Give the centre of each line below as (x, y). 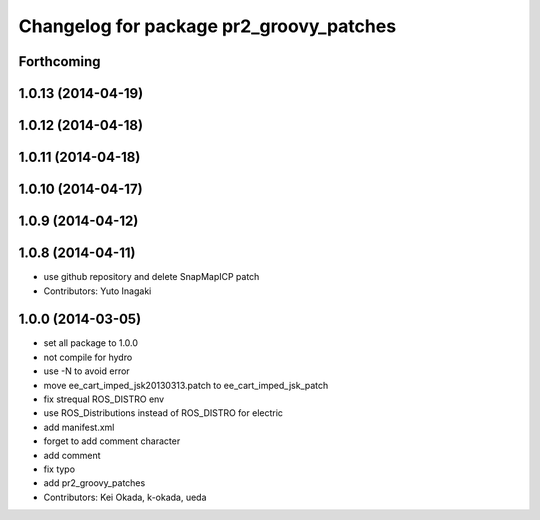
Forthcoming (59, 61)
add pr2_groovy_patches (94, 483)
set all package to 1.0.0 (91, 343)
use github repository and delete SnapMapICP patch (151, 277)
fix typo (59, 469)
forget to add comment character (112, 441)
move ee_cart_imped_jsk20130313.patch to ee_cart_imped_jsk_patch (186, 385)
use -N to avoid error (86, 371)
